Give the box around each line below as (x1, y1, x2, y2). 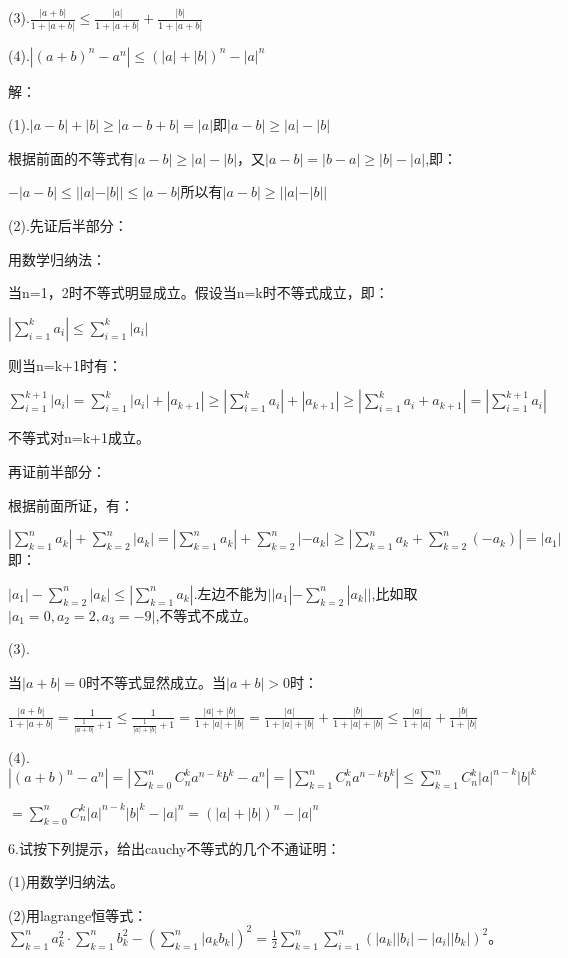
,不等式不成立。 (155, 604, 258, 625)
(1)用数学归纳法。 (8, 871, 124, 892)
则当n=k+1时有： (8, 354, 122, 375)
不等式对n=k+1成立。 (8, 427, 150, 448)
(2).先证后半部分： (8, 215, 128, 235)
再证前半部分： (8, 460, 106, 481)
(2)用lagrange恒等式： (8, 904, 148, 925)
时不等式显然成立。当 (85, 671, 226, 692)
